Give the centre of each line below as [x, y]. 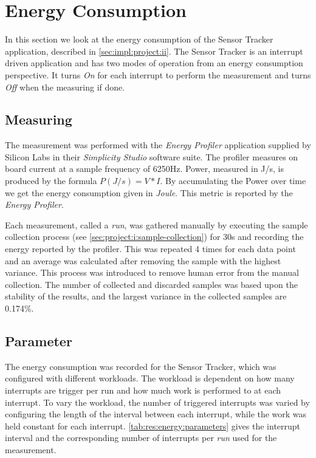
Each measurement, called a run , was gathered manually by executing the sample [156, 224]
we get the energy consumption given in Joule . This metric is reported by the [149, 192]
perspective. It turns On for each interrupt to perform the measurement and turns [158, 74]
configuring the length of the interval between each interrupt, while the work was [156, 414]
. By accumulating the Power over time [233, 181]
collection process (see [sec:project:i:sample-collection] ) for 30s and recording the [154, 237]
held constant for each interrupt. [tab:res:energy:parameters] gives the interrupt [153, 426]
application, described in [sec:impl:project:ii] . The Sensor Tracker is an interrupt [154, 51]
